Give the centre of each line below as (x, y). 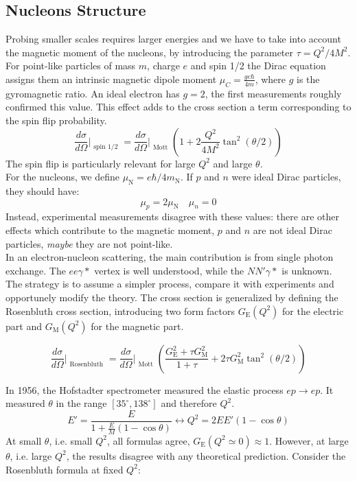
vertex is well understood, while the (169, 270)
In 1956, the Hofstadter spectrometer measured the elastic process (145, 389)
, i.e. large (31, 455)
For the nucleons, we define (62, 177)
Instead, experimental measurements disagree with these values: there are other (172, 216)
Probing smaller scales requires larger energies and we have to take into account (173, 39)
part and (24, 326)
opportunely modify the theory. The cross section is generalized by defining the (172, 297)
